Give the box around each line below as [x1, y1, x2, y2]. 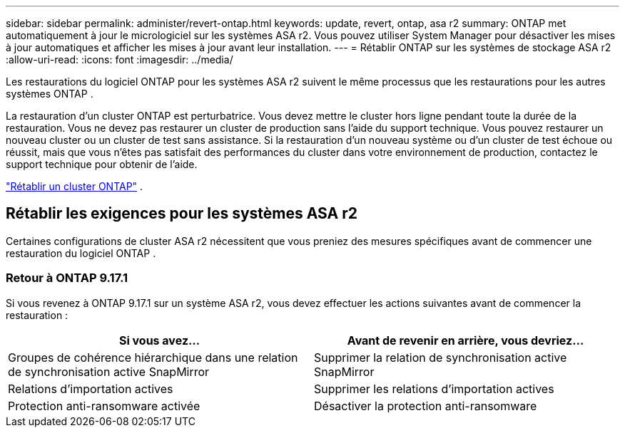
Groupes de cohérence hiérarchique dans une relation [8, 350, 298, 365]
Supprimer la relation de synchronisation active [314, 350, 567, 365]
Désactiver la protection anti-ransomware [314, 398, 537, 413]
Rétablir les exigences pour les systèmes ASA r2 [6, 204, 357, 223]
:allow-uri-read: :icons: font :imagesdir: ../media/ [6, 53, 233, 66]
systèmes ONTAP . [6, 88, 93, 100]
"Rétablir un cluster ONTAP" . [6, 180, 143, 192]
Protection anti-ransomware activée [8, 398, 200, 413]
